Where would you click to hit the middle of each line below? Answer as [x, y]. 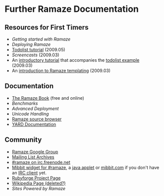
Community [23, 140]
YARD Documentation [34, 124]
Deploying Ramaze [31, 44]
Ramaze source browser [37, 119]
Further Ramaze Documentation [72, 9]
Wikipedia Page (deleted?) [39, 183]
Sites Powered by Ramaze [38, 188]
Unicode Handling [30, 114]
